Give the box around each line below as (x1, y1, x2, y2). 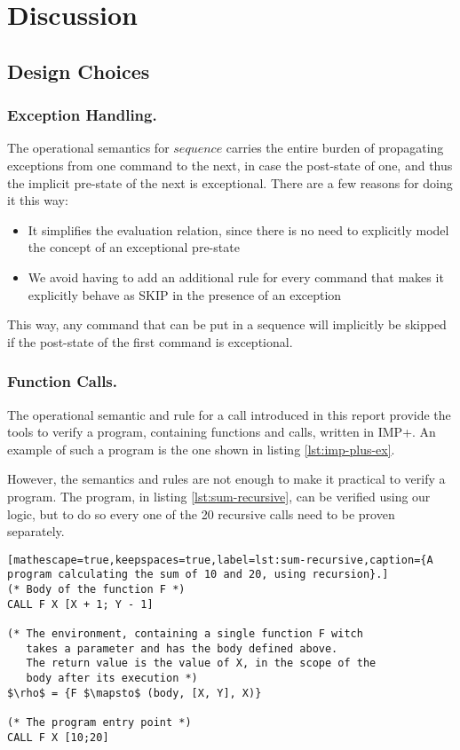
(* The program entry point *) (7, 715, 192, 729)
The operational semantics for (7, 138, 170, 157)
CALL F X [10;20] (7, 730, 109, 744)
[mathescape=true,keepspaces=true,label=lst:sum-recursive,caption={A (7, 553, 433, 566)
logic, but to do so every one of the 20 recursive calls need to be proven (7, 504, 395, 523)
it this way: (7, 191, 68, 209)
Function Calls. (7, 370, 118, 392)
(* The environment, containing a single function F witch (7, 627, 363, 640)
